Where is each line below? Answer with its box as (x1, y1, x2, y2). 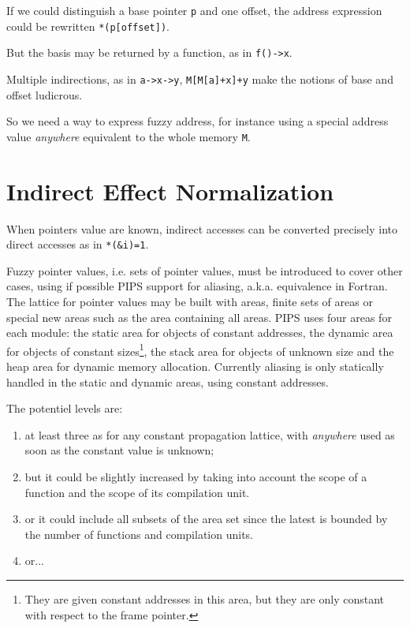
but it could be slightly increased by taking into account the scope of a (24, 469, 367, 485)
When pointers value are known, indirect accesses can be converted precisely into (6, 220, 397, 237)
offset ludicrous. (6, 86, 83, 103)
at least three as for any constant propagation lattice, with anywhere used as (24, 426, 395, 443)
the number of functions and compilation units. (24, 525, 253, 542)
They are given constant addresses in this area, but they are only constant (24, 591, 385, 607)
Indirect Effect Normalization (6, 174, 334, 207)
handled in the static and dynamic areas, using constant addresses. (6, 373, 329, 390)
